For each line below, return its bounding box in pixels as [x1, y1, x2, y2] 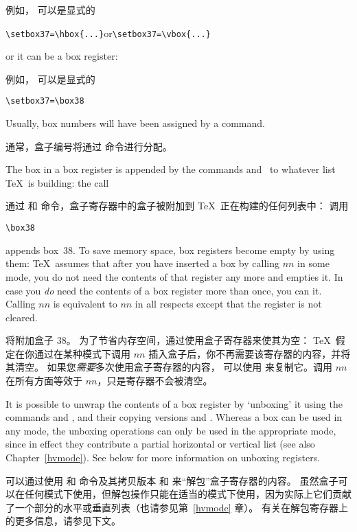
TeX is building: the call [5, 175, 109, 189]
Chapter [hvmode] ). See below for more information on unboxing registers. [5, 450, 321, 465]
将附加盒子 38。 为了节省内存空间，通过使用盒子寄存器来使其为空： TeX [5, 333, 331, 347]
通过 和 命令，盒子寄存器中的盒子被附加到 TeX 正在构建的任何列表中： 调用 [5, 198, 349, 213]
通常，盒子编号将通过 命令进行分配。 [5, 139, 172, 153]
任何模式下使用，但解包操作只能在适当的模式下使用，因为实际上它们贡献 [24, 487, 352, 501]
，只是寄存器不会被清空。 [97, 373, 213, 388]
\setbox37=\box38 [5, 96, 84, 106]
